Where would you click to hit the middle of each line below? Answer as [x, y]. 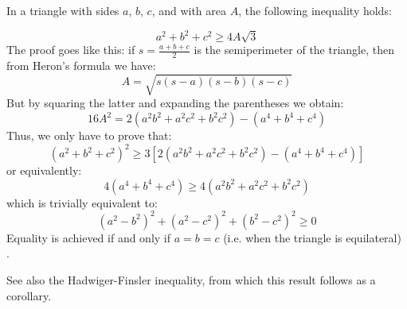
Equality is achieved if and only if [89, 237]
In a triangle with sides [63, 10]
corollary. [29, 295]
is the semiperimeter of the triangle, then [294, 50]
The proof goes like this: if [71, 50]
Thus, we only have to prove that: [89, 135]
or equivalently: [44, 170]
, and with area [189, 10]
